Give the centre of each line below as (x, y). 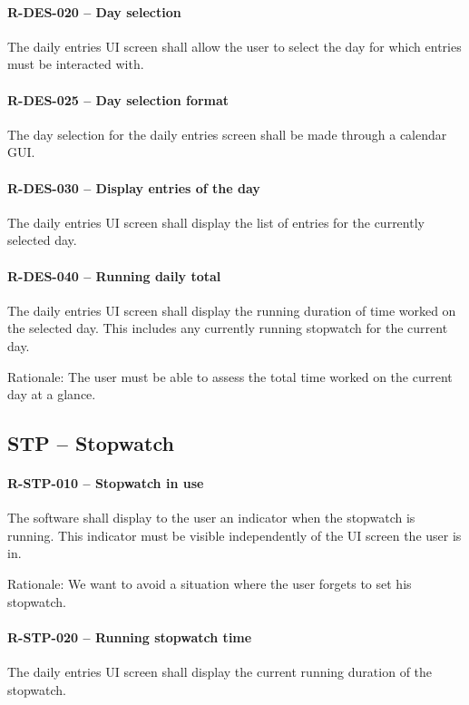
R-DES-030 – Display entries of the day (134, 187)
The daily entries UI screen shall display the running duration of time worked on (232, 310)
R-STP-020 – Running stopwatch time (130, 636)
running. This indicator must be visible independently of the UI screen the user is (234, 535)
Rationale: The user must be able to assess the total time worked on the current (230, 376)
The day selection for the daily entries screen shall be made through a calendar (227, 134)
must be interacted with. (76, 64)
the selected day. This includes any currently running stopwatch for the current (228, 328)
